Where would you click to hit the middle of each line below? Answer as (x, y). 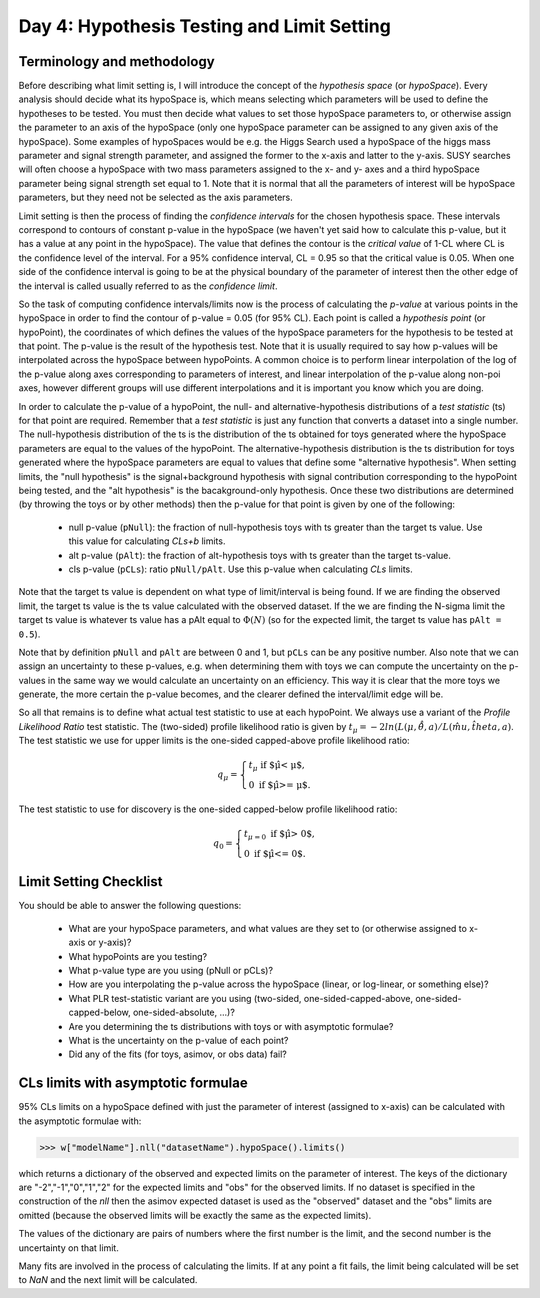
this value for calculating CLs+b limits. (147, 541)
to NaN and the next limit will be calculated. (108, 1280)
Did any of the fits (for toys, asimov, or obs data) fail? (177, 1054)
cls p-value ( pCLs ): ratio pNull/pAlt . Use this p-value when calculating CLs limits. (241, 569)
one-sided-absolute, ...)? (183, 1012)
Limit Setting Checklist (90, 881)
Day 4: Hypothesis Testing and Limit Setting (205, 26)
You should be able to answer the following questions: (130, 906)
